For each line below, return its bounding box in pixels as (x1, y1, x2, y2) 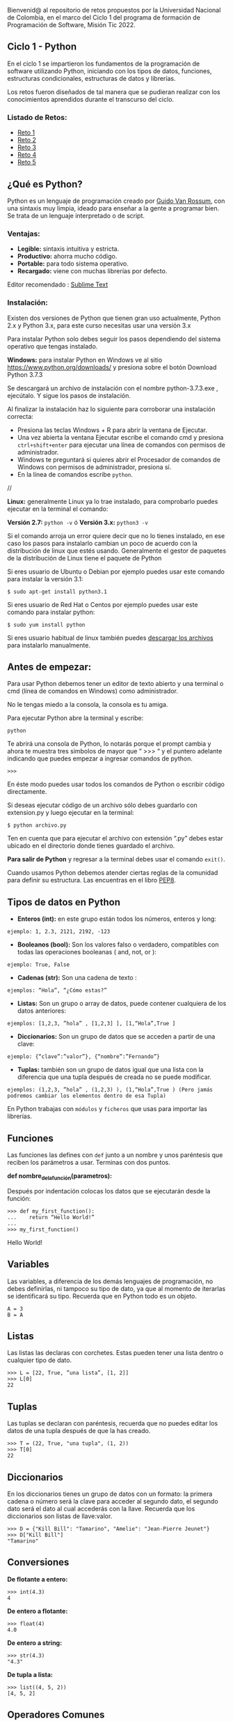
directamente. (7, 788, 47, 796)
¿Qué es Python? (7, 178, 83, 190)
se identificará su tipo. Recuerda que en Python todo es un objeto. (7, 1292, 197, 1300)
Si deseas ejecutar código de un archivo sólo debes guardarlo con (7, 801, 198, 809)
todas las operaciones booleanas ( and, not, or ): (17, 948, 156, 956)
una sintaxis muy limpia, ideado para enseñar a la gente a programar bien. (7, 204, 220, 212)
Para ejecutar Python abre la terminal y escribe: (7, 714, 144, 722)
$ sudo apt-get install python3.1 (7, 588, 108, 595)
